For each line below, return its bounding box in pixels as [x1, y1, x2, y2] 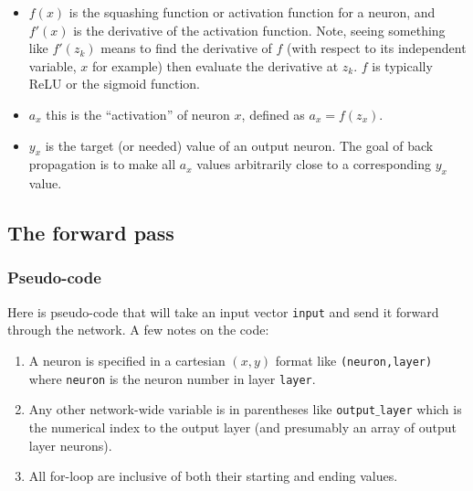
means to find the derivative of [100, 38, 272, 58]
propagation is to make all [28, 155, 176, 174]
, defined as [241, 104, 305, 123]
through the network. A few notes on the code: [7, 320, 269, 339]
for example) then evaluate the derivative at [91, 56, 339, 75]
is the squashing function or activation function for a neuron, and [68, 3, 436, 21]
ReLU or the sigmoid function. [28, 74, 200, 93]
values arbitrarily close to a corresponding [196, 155, 431, 174]
